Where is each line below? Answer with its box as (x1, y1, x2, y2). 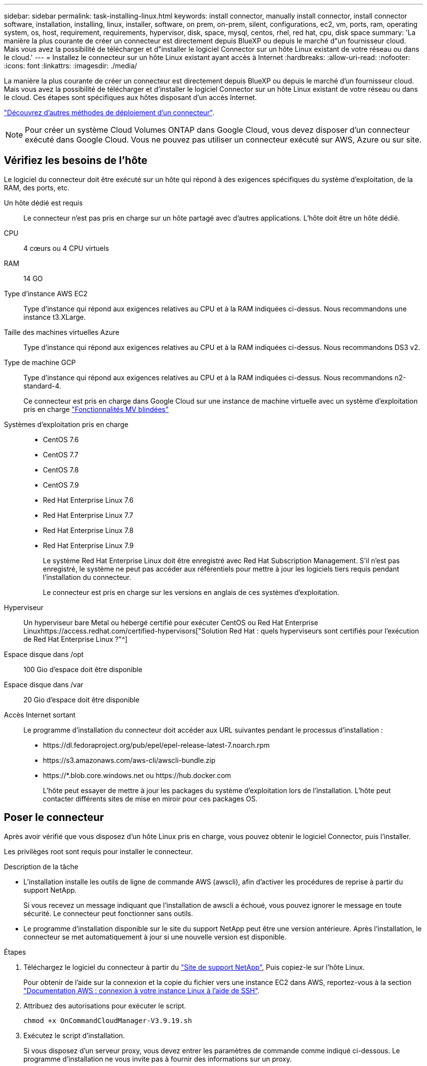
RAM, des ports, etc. (4, 183, 70, 192)
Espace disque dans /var (4, 680, 83, 689)
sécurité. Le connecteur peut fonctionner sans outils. (23, 909, 193, 918)
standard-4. (23, 381, 61, 390)
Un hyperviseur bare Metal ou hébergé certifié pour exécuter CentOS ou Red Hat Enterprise (23, 618, 318, 627)
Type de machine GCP (4, 358, 76, 367)
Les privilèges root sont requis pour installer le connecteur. (4, 847, 193, 856)
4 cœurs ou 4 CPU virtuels (23, 244, 109, 252)
